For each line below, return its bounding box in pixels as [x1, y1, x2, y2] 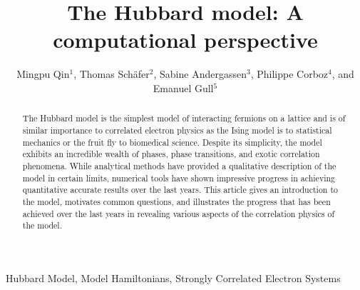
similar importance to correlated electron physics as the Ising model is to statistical [22, 124, 332, 136]
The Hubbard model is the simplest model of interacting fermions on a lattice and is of [22, 112, 346, 124]
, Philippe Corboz [250, 66, 329, 81]
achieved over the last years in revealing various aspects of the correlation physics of [22, 207, 335, 219]
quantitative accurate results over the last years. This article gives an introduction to [22, 184, 338, 196]
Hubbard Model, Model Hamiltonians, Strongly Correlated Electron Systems [6, 270, 341, 285]
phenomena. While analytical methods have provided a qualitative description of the [22, 159, 336, 171]
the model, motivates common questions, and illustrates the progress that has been [22, 195, 331, 207]
